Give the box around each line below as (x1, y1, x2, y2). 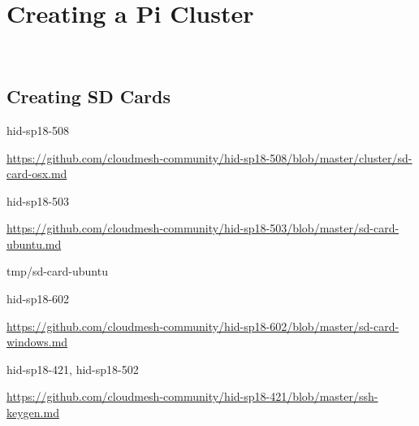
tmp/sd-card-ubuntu (6, 263, 108, 280)
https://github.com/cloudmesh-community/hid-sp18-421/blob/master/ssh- (6, 388, 378, 405)
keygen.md (6, 404, 59, 421)
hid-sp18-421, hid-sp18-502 (6, 360, 139, 377)
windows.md (6, 333, 68, 350)
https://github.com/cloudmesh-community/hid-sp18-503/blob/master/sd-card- (6, 220, 400, 237)
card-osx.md (6, 165, 67, 182)
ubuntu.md (6, 235, 62, 252)
